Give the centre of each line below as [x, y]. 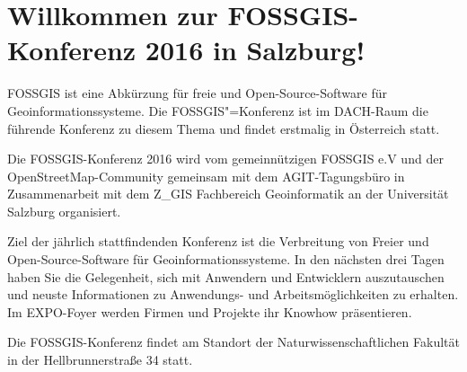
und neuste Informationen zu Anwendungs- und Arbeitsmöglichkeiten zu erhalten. [233, 294]
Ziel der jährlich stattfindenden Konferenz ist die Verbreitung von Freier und [218, 241]
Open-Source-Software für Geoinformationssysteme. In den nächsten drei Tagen [226, 259]
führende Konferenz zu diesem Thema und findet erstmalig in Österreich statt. [224, 128]
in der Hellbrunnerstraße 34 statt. [100, 360]
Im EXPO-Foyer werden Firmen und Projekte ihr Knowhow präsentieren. [210, 311]
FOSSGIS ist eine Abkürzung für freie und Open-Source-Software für [198, 93]
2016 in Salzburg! [255, 50]
